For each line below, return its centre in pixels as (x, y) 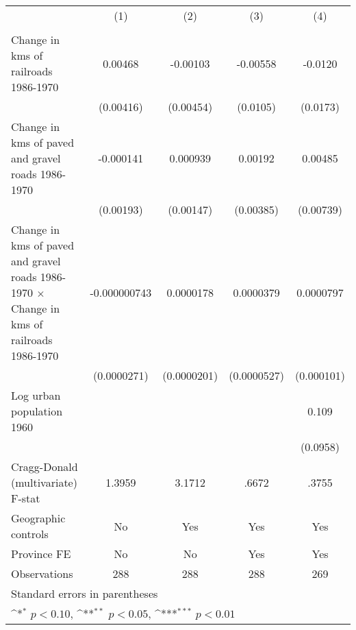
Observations (42, 573)
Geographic (38, 518)
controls (30, 534)
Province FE (41, 554)
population (37, 411)
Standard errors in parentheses (85, 593)
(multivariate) (44, 482)
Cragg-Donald (44, 467)
